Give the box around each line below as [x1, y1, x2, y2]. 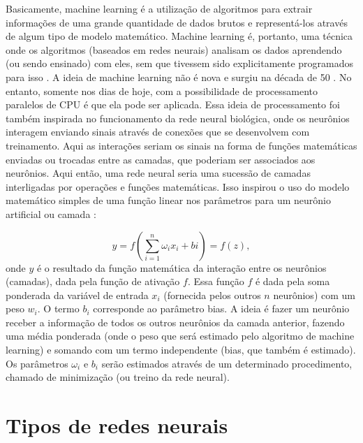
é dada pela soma [255, 274, 330, 289]
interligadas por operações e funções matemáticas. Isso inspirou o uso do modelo [6, 179, 350, 194]
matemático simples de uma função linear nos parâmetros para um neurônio [6, 193, 331, 208]
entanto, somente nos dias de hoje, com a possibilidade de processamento [6, 83, 318, 98]
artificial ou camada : [6, 206, 96, 221]
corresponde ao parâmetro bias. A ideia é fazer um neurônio [93, 301, 350, 316]
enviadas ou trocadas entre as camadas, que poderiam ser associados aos [6, 152, 316, 166]
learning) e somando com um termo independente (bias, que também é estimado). [6, 342, 356, 357]
